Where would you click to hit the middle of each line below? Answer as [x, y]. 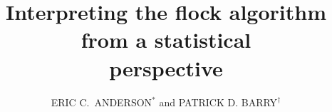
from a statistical [166, 40]
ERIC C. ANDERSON [102, 102]
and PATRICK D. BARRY [218, 102]
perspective [166, 67]
